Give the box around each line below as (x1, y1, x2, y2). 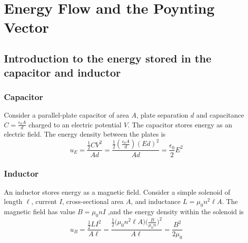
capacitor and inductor (4, 65, 121, 80)
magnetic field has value (4, 206, 75, 217)
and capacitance (196, 109, 244, 120)
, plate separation (136, 109, 189, 120)
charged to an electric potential (28, 119, 122, 129)
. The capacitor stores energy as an (127, 119, 232, 129)
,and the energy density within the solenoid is (108, 206, 244, 217)
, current (31, 196, 57, 206)
